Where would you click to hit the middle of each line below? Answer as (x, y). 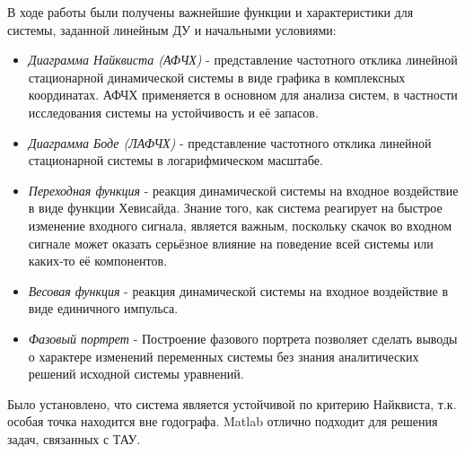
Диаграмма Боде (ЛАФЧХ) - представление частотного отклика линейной (230, 142)
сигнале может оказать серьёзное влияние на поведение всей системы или (231, 243)
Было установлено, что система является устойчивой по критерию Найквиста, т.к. (232, 403)
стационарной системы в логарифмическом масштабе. (175, 160)
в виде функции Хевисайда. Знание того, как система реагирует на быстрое (235, 208)
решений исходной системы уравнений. (136, 374)
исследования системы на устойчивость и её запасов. (173, 112)
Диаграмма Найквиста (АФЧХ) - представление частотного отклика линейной (243, 60)
